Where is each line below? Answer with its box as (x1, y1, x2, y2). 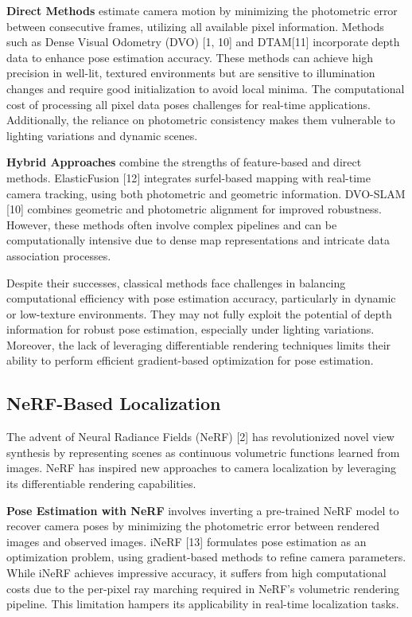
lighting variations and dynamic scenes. (6, 127, 198, 143)
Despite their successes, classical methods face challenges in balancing (6, 274, 346, 291)
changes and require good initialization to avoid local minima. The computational (6, 80, 405, 96)
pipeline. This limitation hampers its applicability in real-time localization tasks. (6, 596, 399, 612)
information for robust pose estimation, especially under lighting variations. (6, 321, 375, 338)
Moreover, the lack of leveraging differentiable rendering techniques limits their (6, 336, 391, 353)
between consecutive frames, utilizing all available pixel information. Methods (6, 18, 384, 34)
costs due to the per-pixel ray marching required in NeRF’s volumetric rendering (6, 580, 400, 596)
